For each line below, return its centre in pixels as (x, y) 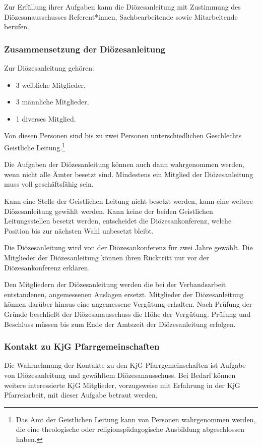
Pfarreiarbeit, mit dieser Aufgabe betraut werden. (81, 395)
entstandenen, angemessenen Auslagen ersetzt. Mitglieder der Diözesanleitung (124, 294)
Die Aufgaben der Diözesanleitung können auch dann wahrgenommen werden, (124, 164)
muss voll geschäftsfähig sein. (49, 184)
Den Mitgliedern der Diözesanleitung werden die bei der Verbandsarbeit (115, 284)
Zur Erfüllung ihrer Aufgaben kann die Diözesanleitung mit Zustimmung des (122, 7)
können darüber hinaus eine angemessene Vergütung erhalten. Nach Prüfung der (128, 304)
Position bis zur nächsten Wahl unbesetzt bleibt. (79, 230)
